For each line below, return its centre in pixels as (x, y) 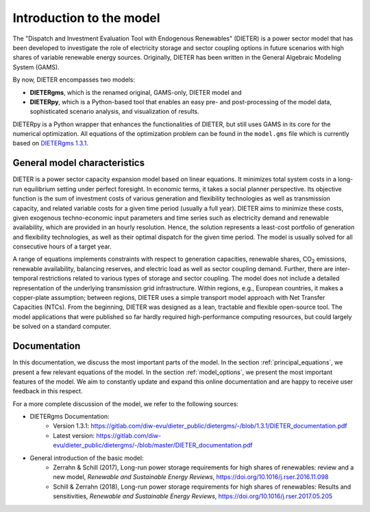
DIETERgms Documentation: (70, 417)
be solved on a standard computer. (62, 327)
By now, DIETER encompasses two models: (74, 80)
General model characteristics (79, 163)
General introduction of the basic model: (87, 458)
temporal (25, 279)
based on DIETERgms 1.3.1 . (51, 143)
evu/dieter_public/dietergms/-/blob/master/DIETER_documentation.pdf (153, 445)
